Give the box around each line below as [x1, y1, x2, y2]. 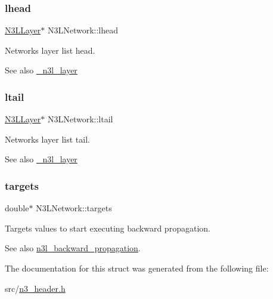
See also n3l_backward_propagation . [5, 242, 141, 254]
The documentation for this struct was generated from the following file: [5, 262, 269, 274]
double [5, 202, 29, 214]
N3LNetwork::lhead [47, 24, 119, 36]
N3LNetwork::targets [36, 202, 112, 214]
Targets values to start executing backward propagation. [5, 221, 210, 234]
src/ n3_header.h [5, 282, 66, 294]
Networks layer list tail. [5, 132, 90, 145]
